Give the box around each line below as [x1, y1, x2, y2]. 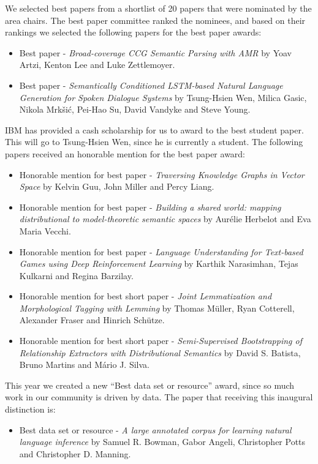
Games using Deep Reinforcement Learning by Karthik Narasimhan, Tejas [19, 257, 298, 270]
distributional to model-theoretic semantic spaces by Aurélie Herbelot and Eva [19, 212, 311, 225]
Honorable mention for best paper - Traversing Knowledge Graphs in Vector [19, 168, 305, 181]
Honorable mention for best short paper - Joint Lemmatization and [19, 290, 272, 302]
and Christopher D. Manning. [19, 447, 131, 460]
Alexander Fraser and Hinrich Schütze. [19, 313, 165, 326]
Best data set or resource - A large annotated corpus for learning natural [19, 423, 292, 436]
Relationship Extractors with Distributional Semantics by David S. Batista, [19, 346, 301, 359]
